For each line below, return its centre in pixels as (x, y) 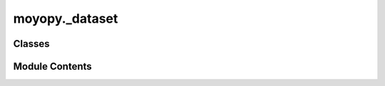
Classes (31, 44)
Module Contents (52, 66)
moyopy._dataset (66, 18)
